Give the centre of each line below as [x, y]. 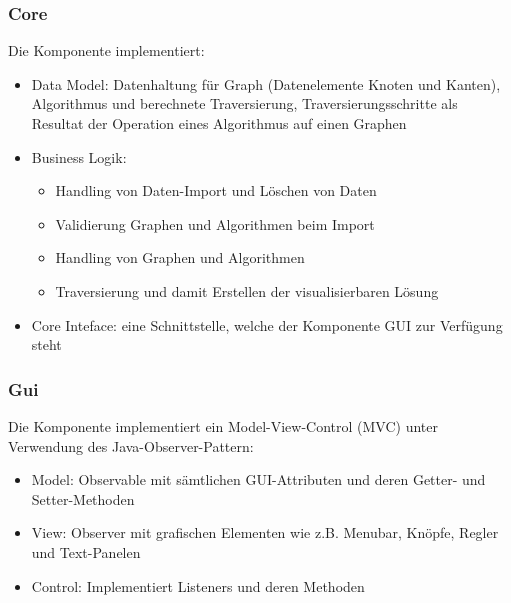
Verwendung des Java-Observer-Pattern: [131, 445]
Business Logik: [79, 156]
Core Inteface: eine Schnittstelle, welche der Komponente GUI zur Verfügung [267, 324]
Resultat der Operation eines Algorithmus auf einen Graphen [219, 123]
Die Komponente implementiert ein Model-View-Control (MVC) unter [223, 425]
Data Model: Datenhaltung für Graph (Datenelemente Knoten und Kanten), [266, 83]
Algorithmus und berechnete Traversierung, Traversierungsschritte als [244, 103]
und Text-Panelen [86, 551]
